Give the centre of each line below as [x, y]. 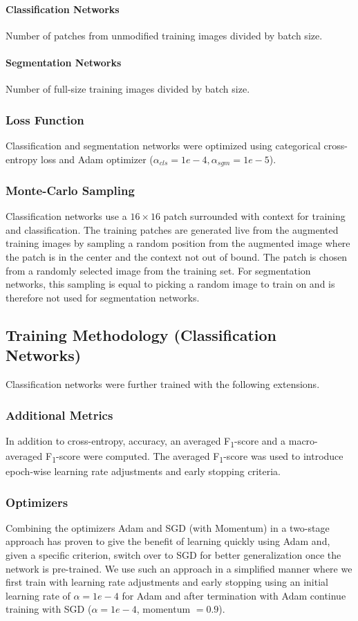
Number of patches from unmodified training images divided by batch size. [164, 35]
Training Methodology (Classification [141, 334]
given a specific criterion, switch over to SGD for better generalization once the [173, 555]
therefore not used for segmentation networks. [103, 297]
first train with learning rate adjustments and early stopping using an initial [167, 582]
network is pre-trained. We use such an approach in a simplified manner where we [179, 568]
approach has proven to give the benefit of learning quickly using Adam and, [168, 541]
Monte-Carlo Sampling [70, 190]
